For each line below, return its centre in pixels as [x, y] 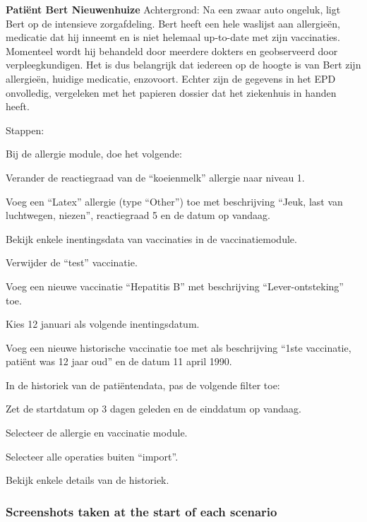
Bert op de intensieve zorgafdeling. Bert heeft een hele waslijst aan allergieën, [173, 23]
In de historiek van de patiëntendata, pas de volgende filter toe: [143, 385]
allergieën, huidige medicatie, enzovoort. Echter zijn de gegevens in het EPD [171, 78]
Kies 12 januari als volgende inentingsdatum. [103, 324]
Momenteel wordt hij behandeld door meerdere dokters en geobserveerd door [172, 51]
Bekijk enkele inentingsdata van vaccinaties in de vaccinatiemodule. [151, 238]
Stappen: [25, 130]
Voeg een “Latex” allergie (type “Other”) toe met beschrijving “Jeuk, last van [174, 201]
